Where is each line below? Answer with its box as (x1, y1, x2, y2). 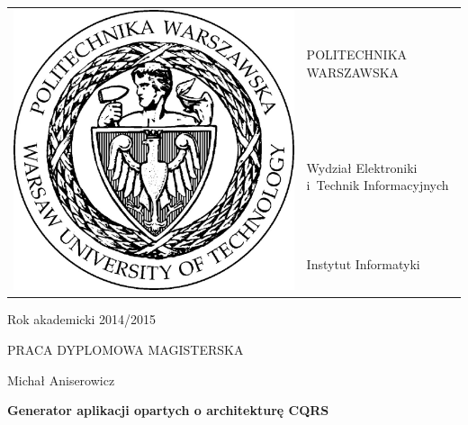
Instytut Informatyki (306, 255, 420, 274)
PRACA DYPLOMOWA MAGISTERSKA (7, 340, 244, 359)
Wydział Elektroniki (306, 158, 418, 176)
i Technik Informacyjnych (306, 176, 449, 194)
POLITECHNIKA (306, 45, 408, 64)
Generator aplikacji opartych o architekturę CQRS (7, 401, 329, 420)
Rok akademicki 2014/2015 (7, 310, 157, 329)
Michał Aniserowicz (7, 370, 115, 389)
